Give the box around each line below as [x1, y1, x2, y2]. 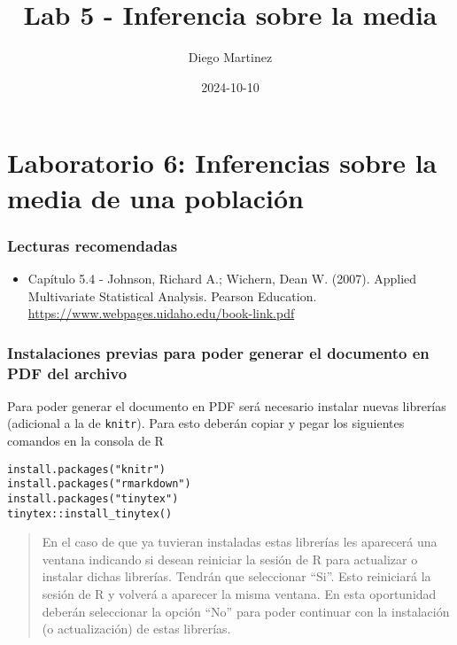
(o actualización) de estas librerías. [42, 619, 231, 638]
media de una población [7, 179, 304, 215]
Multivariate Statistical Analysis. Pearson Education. [27, 286, 317, 305]
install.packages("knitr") [7, 462, 166, 476]
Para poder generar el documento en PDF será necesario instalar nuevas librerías [7, 396, 446, 415]
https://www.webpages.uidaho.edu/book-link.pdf [27, 304, 295, 322]
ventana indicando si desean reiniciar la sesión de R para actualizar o [42, 549, 418, 568]
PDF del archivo [7, 361, 128, 384]
